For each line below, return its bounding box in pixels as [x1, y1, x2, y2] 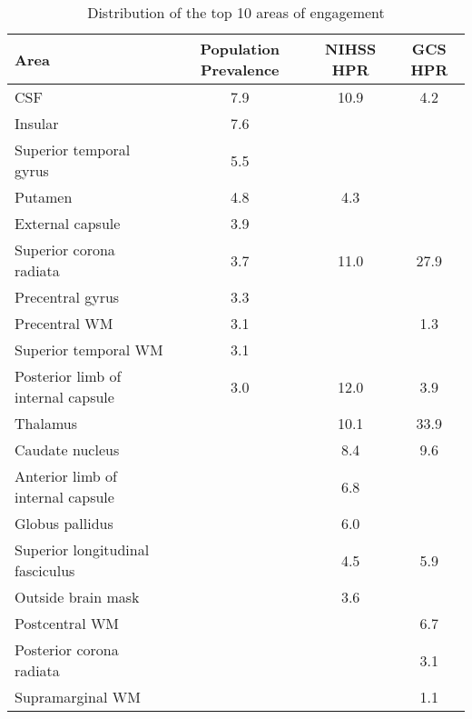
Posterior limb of [15, 365, 122, 386]
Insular [15, 113, 59, 134]
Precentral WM [15, 313, 113, 334]
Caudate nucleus [15, 439, 120, 460]
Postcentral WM [15, 613, 120, 634]
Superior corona [15, 239, 115, 260]
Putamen [15, 186, 73, 207]
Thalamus [15, 413, 77, 434]
